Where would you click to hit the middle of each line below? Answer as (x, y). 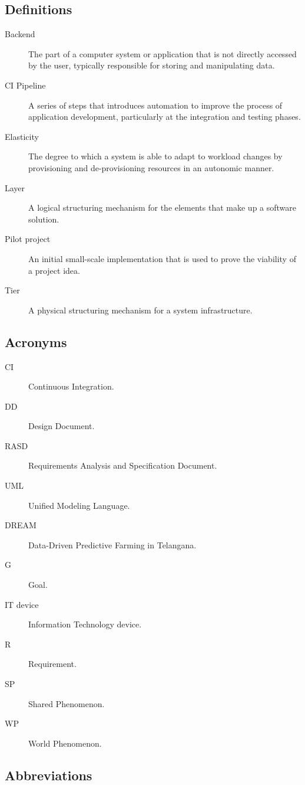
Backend (20, 34)
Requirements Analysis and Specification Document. (123, 465)
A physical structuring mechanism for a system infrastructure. (140, 310)
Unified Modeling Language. (79, 505)
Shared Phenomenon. (67, 703)
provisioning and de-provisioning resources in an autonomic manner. (151, 167)
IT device (22, 604)
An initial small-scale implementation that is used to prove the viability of (162, 258)
